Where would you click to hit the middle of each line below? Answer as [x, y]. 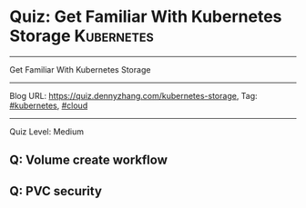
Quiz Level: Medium [47, 131]
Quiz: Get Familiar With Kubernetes [146, 17]
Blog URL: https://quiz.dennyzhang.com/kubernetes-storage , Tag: [133, 95]
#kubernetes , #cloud [49, 105]
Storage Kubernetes [82, 36]
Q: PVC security [56, 191]
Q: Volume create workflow [89, 160]
